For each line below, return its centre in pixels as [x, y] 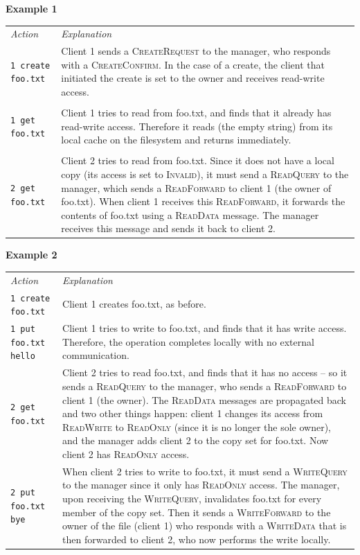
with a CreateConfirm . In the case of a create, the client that [193, 64]
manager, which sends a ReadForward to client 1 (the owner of [196, 187]
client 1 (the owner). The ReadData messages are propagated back [204, 399]
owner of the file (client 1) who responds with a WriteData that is [205, 526]
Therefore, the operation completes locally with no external [188, 341]
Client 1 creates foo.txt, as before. [134, 304]
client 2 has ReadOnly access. [126, 453]
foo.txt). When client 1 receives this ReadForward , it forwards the [203, 201]
